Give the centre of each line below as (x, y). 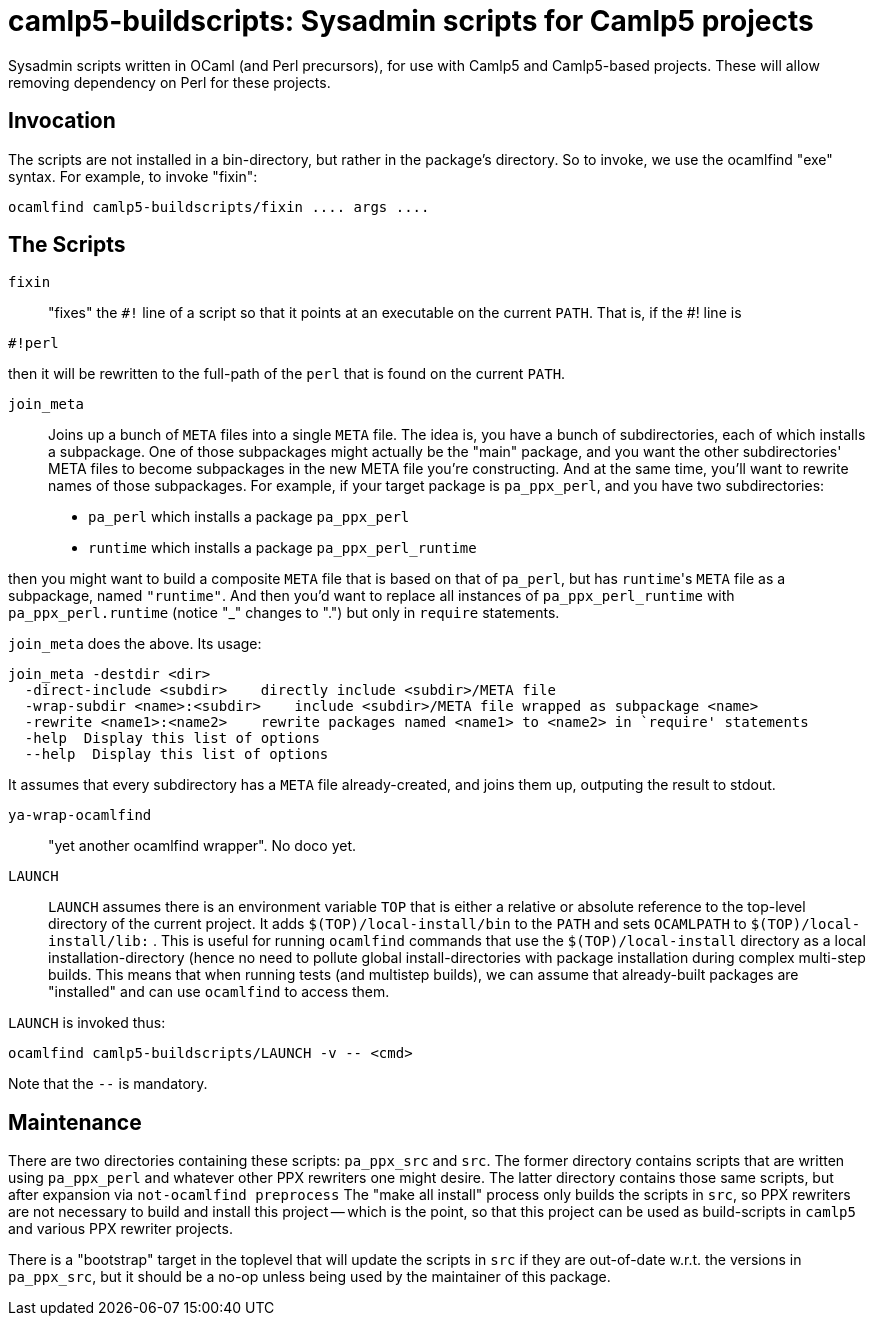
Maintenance (75, 1122)
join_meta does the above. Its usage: (135, 644)
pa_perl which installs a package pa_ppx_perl (249, 517)
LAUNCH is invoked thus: (87, 1023)
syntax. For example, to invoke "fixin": (133, 176)
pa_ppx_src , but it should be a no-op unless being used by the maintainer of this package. (309, 1277)
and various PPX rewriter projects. (120, 1229)
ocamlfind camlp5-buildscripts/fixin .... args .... (219, 206)
